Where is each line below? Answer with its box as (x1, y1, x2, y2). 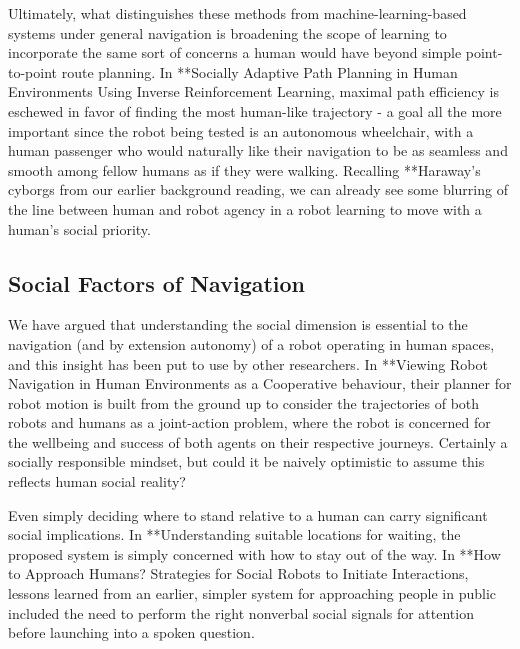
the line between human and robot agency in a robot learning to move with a (8, 198, 482, 219)
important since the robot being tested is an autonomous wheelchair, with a (8, 120, 474, 141)
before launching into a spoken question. (8, 622, 255, 643)
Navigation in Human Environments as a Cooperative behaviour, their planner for (8, 373, 512, 394)
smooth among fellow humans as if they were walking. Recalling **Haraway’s (8, 159, 481, 180)
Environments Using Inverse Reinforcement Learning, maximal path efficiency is (8, 81, 500, 102)
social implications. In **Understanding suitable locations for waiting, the (8, 524, 461, 545)
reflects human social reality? (8, 471, 186, 492)
